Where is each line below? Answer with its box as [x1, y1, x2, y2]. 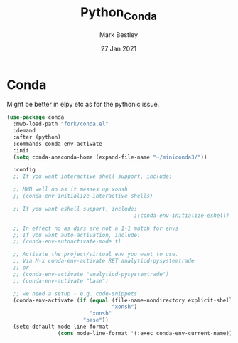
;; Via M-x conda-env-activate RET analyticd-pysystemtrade [13, 258, 195, 265]
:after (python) [13, 133, 61, 141]
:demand [13, 127, 36, 134]
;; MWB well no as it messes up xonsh [13, 186, 129, 193]
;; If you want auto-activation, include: [13, 231, 141, 238]
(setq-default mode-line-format [13, 323, 109, 331]
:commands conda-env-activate [13, 140, 102, 147]
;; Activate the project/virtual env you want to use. [13, 250, 179, 258]
